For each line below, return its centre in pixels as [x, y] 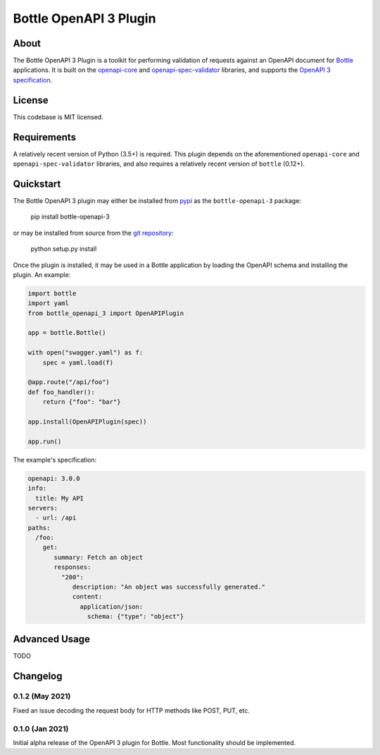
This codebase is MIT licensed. [58, 117]
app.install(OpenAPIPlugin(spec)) [87, 422]
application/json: [112, 607]
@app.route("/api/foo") [69, 382]
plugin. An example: [42, 274]
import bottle [52, 293]
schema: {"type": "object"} [135, 616]
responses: [72, 567]
